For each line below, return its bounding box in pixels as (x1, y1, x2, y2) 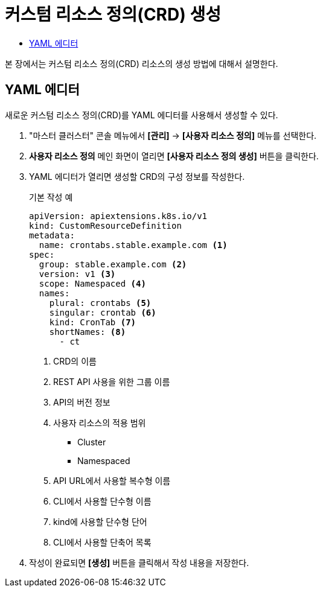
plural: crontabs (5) (49, 298, 152, 308)
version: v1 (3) (39, 269, 116, 279)
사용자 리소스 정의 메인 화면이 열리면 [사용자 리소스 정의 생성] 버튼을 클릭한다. (29, 150, 319, 161)
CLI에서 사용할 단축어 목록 (53, 536, 152, 547)
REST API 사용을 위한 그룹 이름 (53, 376, 170, 387)
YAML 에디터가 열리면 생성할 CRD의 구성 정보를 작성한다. (29, 171, 245, 182)
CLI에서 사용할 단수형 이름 (53, 495, 152, 506)
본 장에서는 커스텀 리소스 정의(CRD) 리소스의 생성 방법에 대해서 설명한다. (5, 58, 278, 69)
